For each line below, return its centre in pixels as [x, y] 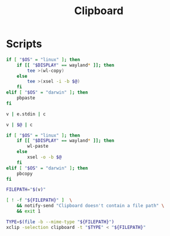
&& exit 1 [29, 211]
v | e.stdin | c [26, 114]
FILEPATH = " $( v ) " [26, 190]
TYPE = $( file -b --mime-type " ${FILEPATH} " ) [60, 222]
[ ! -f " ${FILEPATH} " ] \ [39, 200]
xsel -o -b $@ [44, 157]
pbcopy [25, 174]
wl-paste [38, 146]
